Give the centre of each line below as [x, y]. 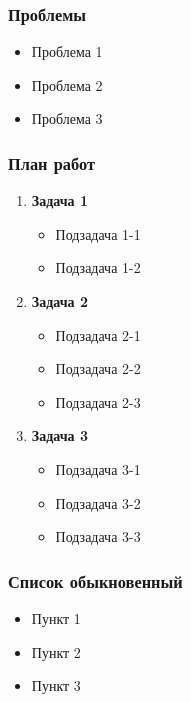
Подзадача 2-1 [98, 334]
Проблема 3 [67, 118]
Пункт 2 [56, 651]
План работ [52, 162]
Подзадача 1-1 [98, 233]
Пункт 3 [56, 685]
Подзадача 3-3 [98, 536]
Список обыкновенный [95, 580]
